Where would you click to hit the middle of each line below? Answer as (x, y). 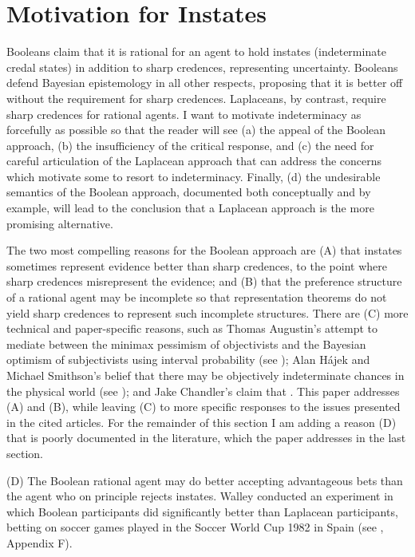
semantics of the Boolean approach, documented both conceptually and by (189, 192)
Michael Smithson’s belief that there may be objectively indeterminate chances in (206, 375)
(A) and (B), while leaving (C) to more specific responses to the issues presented (204, 407)
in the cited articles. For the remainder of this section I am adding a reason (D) (202, 422)
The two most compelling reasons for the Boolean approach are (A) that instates (204, 250)
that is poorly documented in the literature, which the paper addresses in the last (206, 438)
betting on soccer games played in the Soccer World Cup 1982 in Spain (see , (195, 527)
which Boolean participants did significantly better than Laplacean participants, (202, 511)
